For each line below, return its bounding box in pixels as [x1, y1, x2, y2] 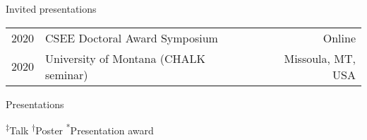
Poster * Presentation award [35, 121, 154, 137]
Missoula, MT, [284, 49, 356, 66]
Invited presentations [6, 1, 97, 16]
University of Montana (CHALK [45, 49, 206, 66]
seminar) [45, 66, 88, 83]
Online [323, 29, 356, 46]
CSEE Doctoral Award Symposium [45, 29, 218, 46]
